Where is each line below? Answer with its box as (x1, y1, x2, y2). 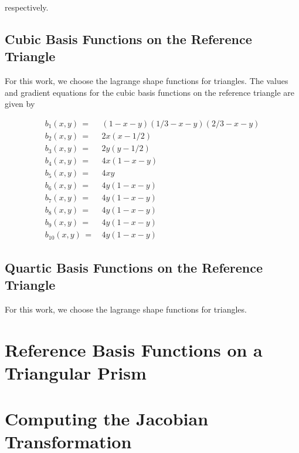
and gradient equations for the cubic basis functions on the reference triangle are (5, 86, 295, 98)
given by (5, 98, 35, 110)
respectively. (5, 1, 49, 13)
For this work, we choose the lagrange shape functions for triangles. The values (5, 75, 288, 87)
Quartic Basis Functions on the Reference (5, 258, 263, 276)
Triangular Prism (5, 360, 147, 384)
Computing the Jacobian (5, 407, 209, 431)
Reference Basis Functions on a (5, 337, 263, 361)
